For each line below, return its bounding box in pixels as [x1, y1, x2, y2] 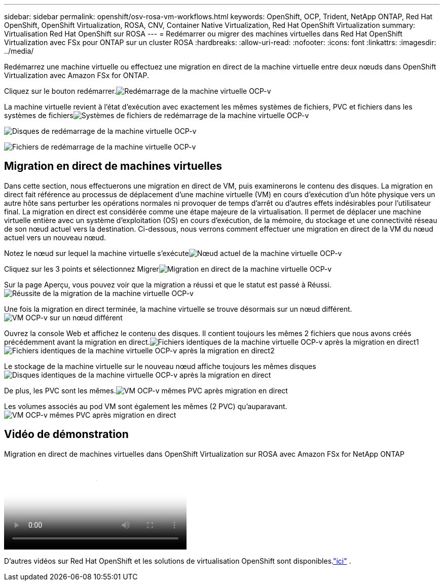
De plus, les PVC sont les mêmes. [4, 386, 116, 395]
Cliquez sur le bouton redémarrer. [4, 87, 117, 95]
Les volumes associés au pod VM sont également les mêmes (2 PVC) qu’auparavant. [4, 401, 287, 411]
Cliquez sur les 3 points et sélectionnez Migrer [4, 264, 159, 273]
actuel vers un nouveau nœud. [4, 233, 106, 242]
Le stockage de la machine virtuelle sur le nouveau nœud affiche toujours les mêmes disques [4, 361, 316, 371]
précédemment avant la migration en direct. [4, 337, 150, 346]
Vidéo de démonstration [4, 428, 129, 441]
